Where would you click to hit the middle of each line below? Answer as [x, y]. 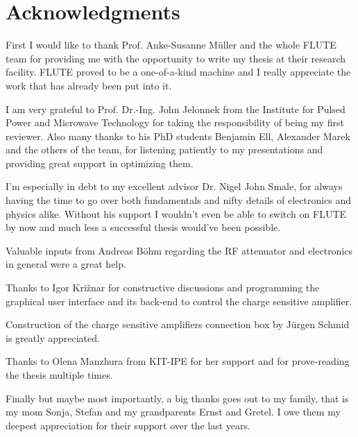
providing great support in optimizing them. [100, 163]
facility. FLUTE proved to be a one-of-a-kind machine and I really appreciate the [178, 72]
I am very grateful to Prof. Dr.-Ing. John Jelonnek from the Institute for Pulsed [176, 109]
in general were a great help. [66, 264]
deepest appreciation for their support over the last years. [128, 425]
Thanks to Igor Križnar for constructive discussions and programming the [163, 288]
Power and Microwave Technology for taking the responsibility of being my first [175, 122]
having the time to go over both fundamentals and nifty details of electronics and [179, 200]
